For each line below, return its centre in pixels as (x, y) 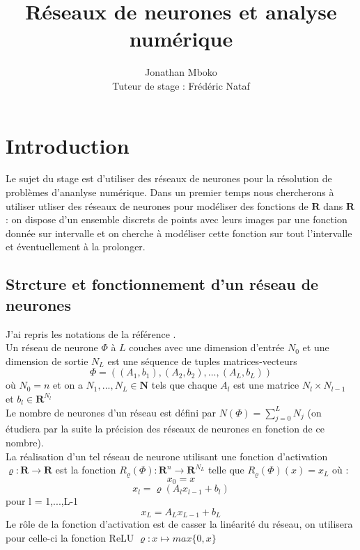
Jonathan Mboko (181, 72)
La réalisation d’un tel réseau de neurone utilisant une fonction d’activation (167, 456)
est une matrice (266, 385)
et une (316, 347)
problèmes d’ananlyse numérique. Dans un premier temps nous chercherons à (170, 192)
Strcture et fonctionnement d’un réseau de (162, 284)
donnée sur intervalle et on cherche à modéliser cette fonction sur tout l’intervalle (179, 233)
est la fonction (86, 470)
